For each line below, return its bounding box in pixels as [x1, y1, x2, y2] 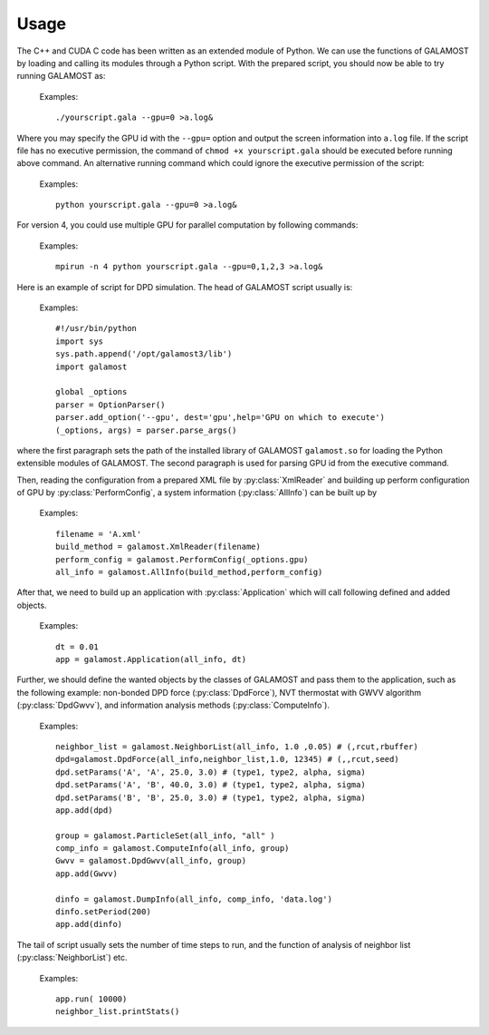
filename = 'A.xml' [55, 529, 142, 539]
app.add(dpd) [55, 805, 113, 815]
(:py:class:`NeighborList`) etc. [16, 952, 128, 963]
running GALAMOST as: [16, 71, 106, 82]
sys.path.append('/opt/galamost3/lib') [55, 349, 233, 359]
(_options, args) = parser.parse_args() [55, 425, 237, 435]
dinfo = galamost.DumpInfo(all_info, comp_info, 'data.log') [55, 893, 332, 904]
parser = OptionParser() [55, 399, 166, 410]
